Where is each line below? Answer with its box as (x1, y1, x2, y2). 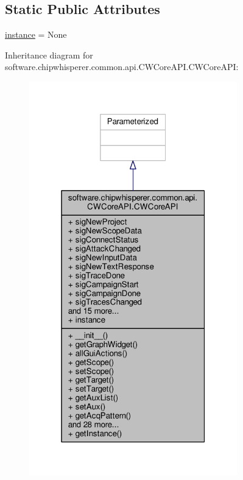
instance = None (5, 28, 67, 41)
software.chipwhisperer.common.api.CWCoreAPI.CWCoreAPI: (5, 60, 239, 73)
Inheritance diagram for (5, 48, 93, 61)
